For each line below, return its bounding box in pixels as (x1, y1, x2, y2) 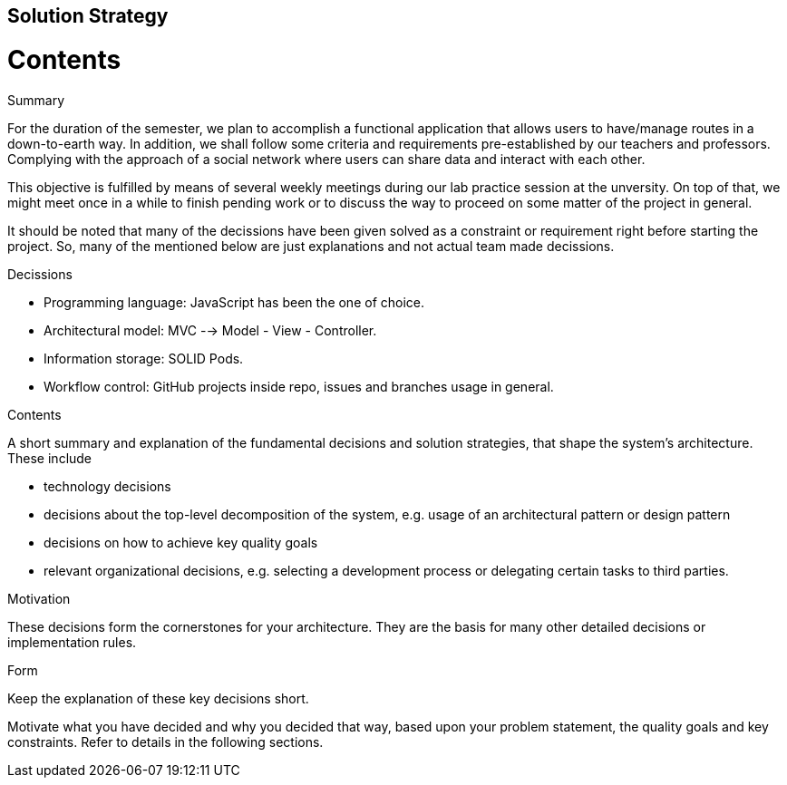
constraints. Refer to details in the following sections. (7, 733, 324, 750)
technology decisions (44, 478, 171, 494)
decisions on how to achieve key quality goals (44, 534, 318, 550)
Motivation (7, 590, 71, 606)
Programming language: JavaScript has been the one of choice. (44, 294, 425, 310)
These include (7, 450, 92, 466)
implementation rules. (7, 634, 137, 650)
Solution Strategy (7, 5, 169, 27)
